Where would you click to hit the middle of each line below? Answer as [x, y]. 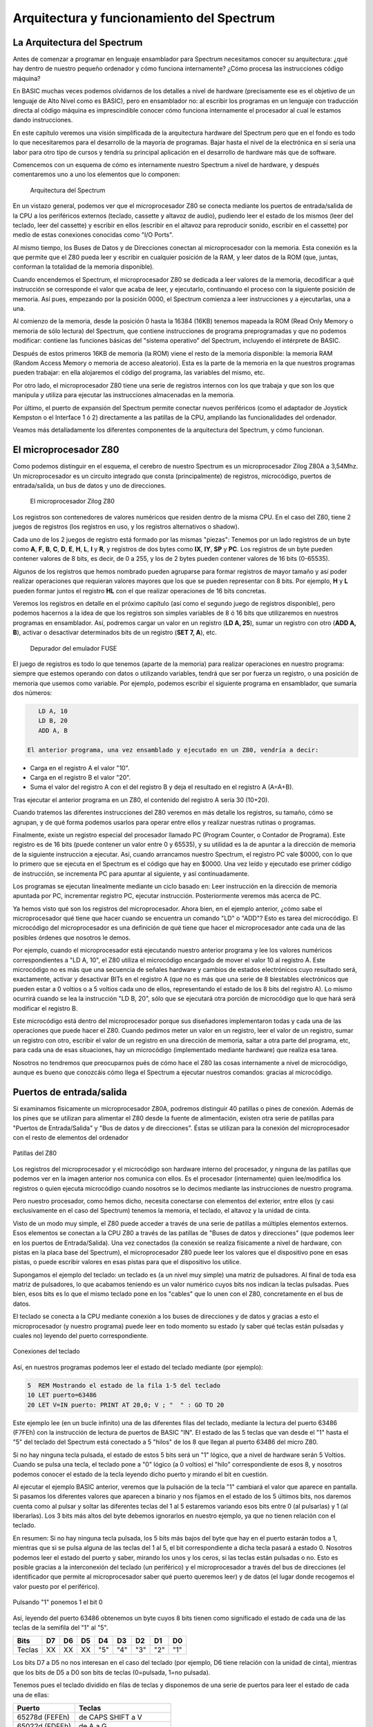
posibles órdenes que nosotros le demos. [72, 937]
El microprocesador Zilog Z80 [73, 502]
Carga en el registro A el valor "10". [80, 767]
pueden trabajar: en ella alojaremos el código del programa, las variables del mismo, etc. [139, 372]
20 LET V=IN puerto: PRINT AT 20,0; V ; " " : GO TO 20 [126, 1405]
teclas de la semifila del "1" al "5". [60, 1628]
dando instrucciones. [43, 120]
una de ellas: [31, 1695]
